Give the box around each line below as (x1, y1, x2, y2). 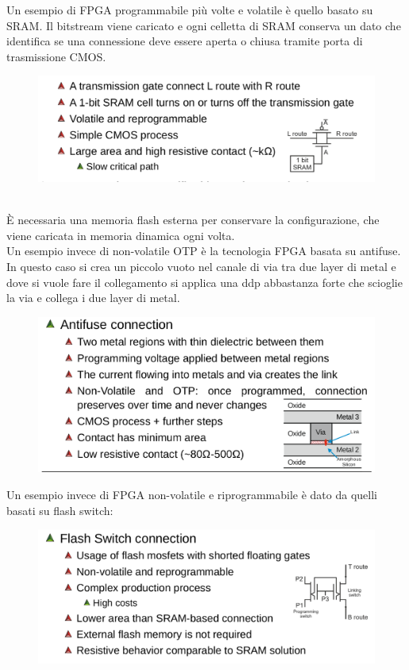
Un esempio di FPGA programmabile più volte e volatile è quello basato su (6, 2, 373, 17)
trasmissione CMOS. (6, 48, 106, 64)
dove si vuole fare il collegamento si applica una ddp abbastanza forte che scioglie (6, 273, 403, 290)
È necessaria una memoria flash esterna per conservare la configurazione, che (6, 211, 380, 228)
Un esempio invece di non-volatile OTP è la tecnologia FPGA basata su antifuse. (6, 242, 401, 259)
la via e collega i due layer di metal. (6, 289, 180, 306)
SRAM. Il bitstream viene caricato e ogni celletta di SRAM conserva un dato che (6, 17, 401, 33)
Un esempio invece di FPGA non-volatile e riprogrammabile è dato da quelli (6, 486, 377, 503)
